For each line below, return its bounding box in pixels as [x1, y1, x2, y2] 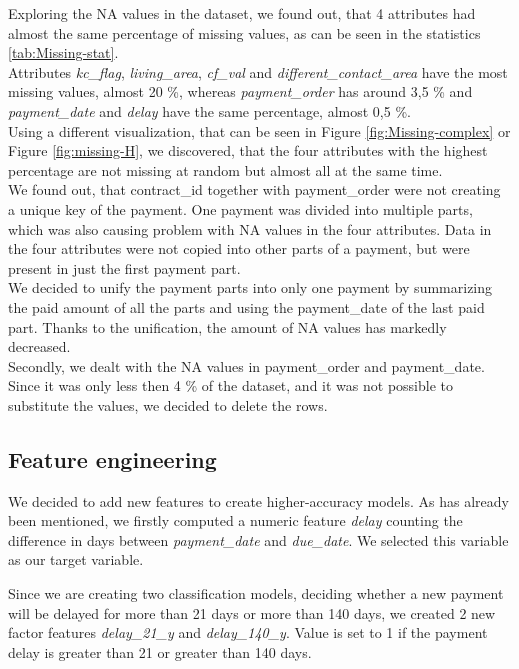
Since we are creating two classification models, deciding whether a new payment [8, 583, 504, 604]
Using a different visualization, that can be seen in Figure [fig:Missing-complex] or [8, 120, 511, 141]
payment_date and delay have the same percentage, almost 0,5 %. [8, 100, 411, 121]
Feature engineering [8, 443, 217, 474]
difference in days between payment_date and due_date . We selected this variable [8, 529, 509, 550]
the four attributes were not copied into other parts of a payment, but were [8, 238, 470, 259]
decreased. [8, 336, 71, 357]
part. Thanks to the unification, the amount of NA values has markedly [8, 316, 447, 337]
